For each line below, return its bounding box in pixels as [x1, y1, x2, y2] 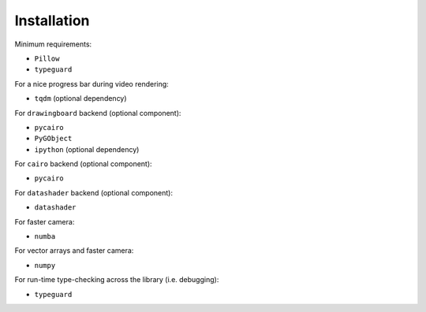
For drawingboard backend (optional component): [14, 108, 181, 117]
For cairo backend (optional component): [14, 159, 153, 169]
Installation [14, 12, 90, 29]
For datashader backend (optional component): [14, 188, 174, 197]
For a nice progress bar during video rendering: [14, 79, 169, 88]
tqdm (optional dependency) [34, 94, 127, 103]
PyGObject [34, 134, 73, 143]
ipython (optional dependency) [34, 144, 140, 154]
